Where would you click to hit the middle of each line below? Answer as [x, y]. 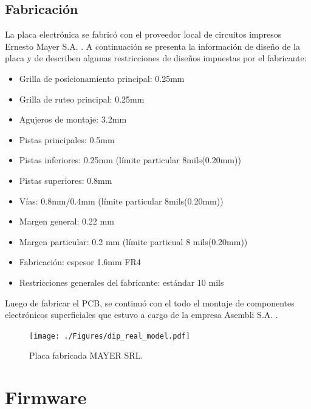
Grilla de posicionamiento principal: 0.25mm [102, 78]
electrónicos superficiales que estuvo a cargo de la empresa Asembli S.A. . [142, 315]
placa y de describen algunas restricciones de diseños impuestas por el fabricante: [156, 58]
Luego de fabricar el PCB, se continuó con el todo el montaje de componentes [150, 303]
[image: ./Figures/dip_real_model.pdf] [110, 336]
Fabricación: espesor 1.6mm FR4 [80, 262]
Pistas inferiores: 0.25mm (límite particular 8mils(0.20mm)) [130, 160]
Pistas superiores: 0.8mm [66, 180]
